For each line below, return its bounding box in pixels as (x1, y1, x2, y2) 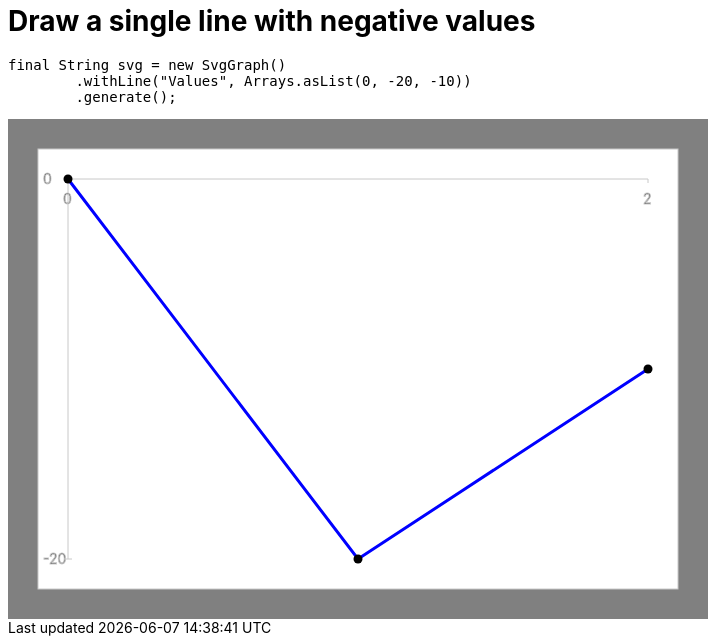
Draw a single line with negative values (8, 4, 536, 38)
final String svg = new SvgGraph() (8, 56, 287, 73)
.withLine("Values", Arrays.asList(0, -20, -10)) (75, 72, 472, 89)
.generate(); (75, 88, 177, 105)
